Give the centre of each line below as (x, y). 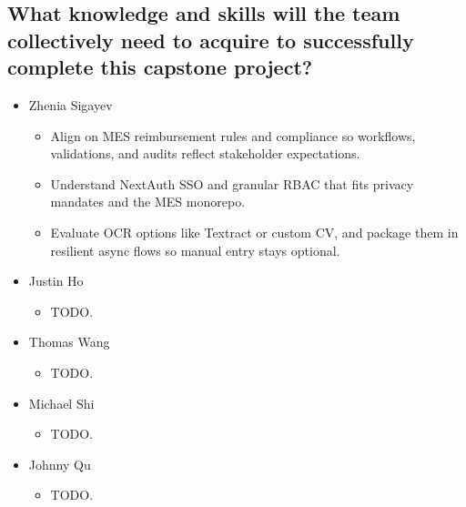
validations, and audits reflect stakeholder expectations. (205, 153)
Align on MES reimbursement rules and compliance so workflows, (233, 135)
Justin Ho (56, 281)
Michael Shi (61, 403)
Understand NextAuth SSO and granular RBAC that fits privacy (232, 183)
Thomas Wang (69, 342)
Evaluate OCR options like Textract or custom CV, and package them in (254, 232)
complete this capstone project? (160, 67)
